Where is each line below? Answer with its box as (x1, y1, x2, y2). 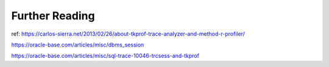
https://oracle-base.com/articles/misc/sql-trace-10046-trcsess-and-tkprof (11, 52, 199, 60)
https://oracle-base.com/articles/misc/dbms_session (11, 41, 144, 48)
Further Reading (11, 9, 95, 22)
